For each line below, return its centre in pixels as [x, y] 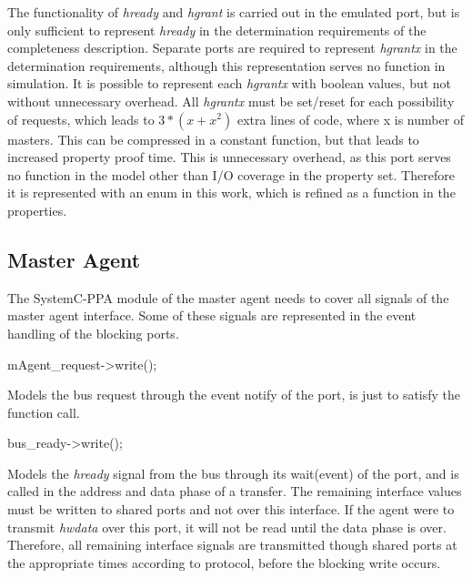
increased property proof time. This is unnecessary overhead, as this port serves [229, 157]
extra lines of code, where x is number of [351, 119]
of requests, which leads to [81, 119]
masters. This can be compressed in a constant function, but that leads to [213, 139]
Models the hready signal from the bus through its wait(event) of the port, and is [233, 473]
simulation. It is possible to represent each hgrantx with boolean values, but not [230, 83]
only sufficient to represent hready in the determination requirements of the [217, 30]
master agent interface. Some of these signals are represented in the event [212, 315]
